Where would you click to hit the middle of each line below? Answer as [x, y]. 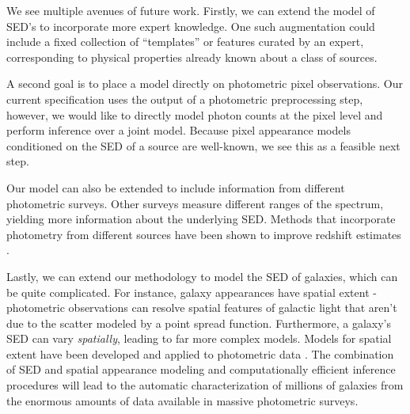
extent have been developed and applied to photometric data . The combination [200, 353]
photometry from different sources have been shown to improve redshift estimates [204, 234]
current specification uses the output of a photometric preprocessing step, [185, 99]
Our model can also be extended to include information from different [176, 187]
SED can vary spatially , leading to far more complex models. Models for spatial [199, 338]
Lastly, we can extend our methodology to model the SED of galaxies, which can [202, 276]
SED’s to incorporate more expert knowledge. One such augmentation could [191, 26]
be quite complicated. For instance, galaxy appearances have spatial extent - [192, 292]
